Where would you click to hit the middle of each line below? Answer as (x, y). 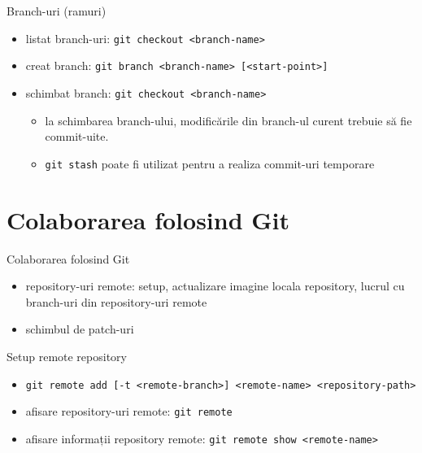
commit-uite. (77, 136)
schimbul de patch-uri (80, 329)
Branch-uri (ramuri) (57, 11)
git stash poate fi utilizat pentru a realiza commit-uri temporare (210, 163)
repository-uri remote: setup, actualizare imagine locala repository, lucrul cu (215, 286)
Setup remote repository (67, 356)
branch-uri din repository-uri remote (116, 301)
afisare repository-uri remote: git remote (129, 411)
